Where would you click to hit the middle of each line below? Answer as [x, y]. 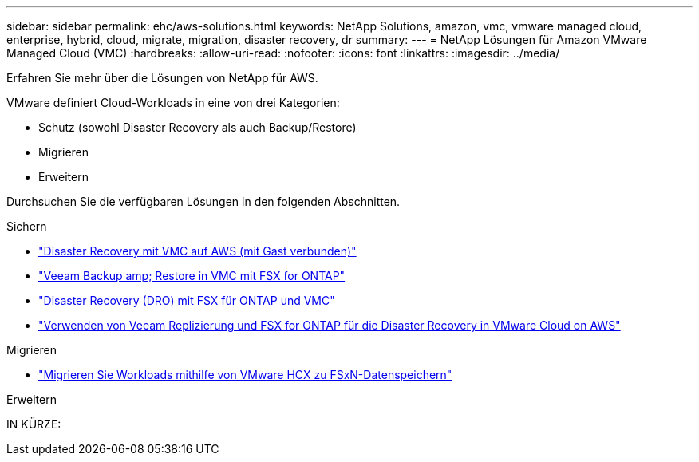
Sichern [27, 226]
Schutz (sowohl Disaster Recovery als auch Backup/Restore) [197, 127]
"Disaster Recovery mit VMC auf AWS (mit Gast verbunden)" [197, 251]
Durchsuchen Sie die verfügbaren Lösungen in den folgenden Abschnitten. [203, 201]
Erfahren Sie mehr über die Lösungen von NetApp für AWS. [162, 78]
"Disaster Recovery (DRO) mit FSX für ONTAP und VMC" [187, 300]
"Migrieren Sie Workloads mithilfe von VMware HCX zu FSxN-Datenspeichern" [245, 375]
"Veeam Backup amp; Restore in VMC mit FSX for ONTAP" [192, 276]
